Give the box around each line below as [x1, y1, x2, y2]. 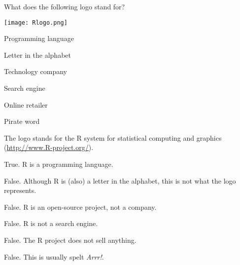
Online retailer [4, 99, 48, 110]
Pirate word [4, 116, 40, 126]
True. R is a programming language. [4, 159, 113, 169]
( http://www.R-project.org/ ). [4, 142, 94, 152]
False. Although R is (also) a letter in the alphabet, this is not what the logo [4, 175, 236, 186]
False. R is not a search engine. [4, 218, 98, 228]
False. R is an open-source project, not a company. [4, 201, 157, 212]
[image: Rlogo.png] [4, 19, 68, 26]
